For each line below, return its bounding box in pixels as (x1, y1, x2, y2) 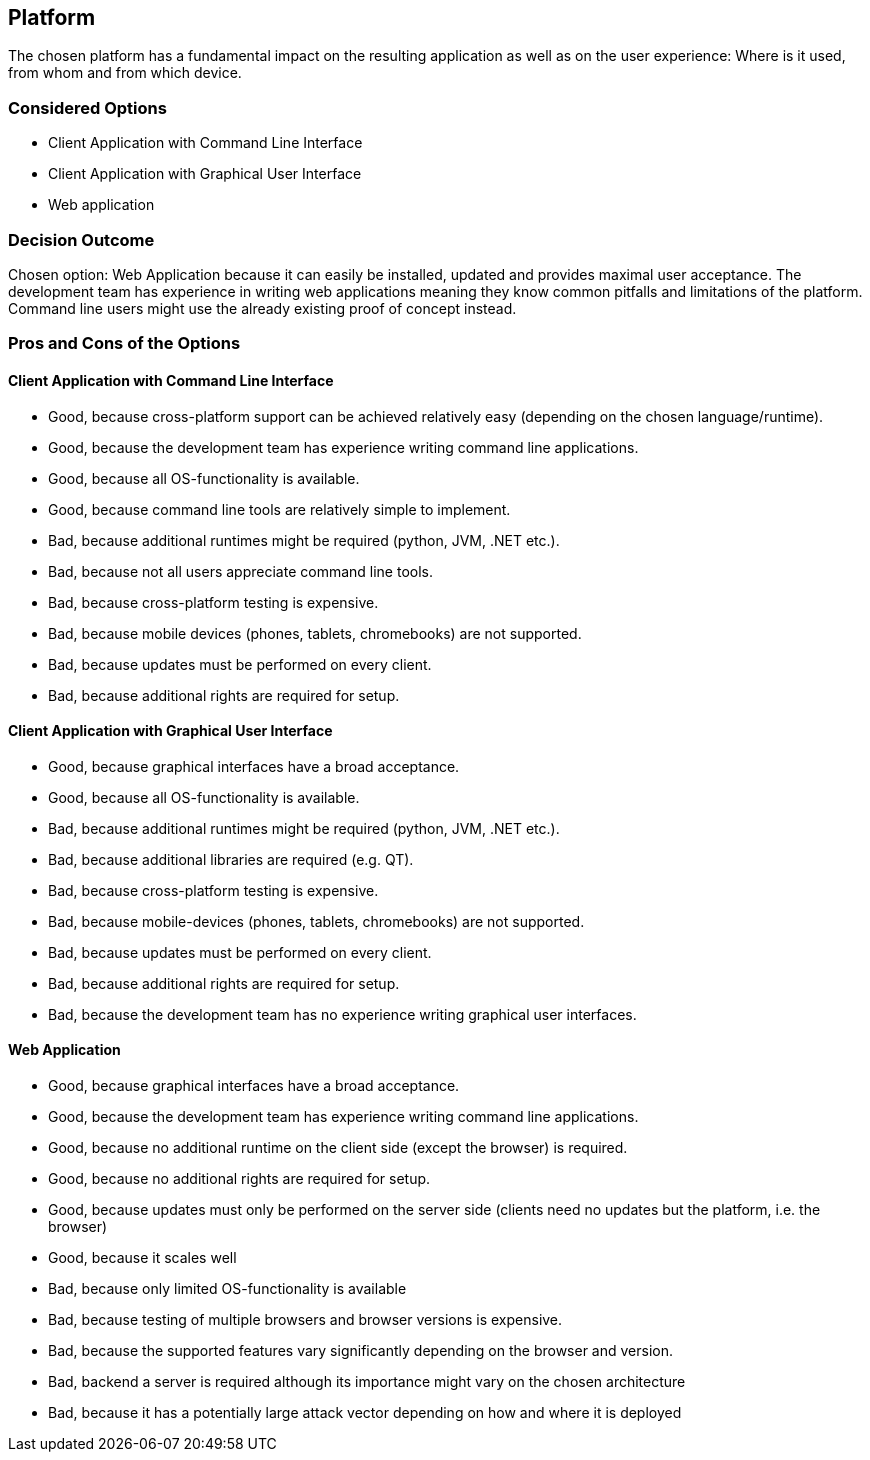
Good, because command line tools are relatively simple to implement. (48, 500, 511, 518)
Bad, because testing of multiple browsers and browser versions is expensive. (48, 1310, 563, 1328)
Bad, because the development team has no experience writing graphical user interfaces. (48, 1005, 637, 1023)
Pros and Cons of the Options (8, 333, 241, 354)
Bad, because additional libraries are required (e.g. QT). (48, 850, 414, 868)
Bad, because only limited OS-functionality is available (48, 1279, 407, 1297)
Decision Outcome (8, 229, 155, 250)
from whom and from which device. (8, 64, 242, 82)
